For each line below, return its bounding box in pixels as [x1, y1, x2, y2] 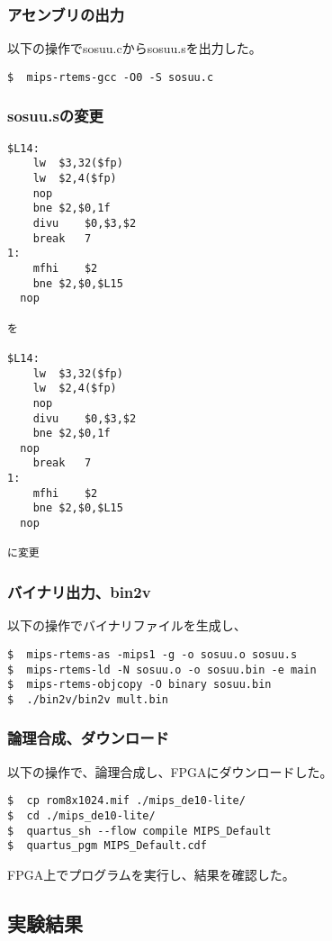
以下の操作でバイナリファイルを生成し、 [7, 616, 247, 635]
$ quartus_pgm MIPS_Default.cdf [7, 839, 207, 853]
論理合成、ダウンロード [7, 727, 169, 749]
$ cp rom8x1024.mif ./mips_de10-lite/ [7, 794, 246, 808]
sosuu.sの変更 [7, 104, 103, 127]
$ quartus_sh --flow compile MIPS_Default [7, 824, 272, 837]
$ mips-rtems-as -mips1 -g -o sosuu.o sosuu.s [7, 647, 298, 661]
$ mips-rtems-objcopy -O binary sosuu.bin [7, 678, 272, 692]
